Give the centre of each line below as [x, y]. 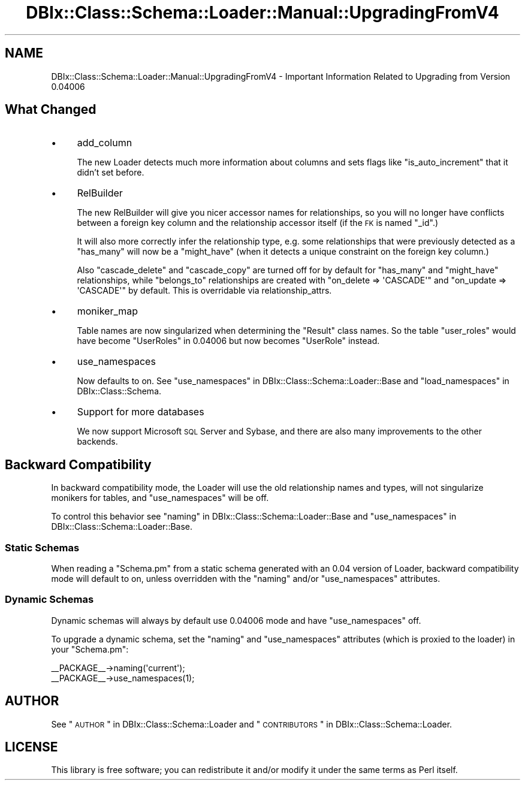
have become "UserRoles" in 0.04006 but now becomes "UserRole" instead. [228, 341]
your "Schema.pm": [90, 649]
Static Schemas [42, 547]
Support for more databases [141, 412]
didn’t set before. [111, 173]
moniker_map [108, 311]
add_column [105, 143]
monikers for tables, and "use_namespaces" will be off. [160, 498]
